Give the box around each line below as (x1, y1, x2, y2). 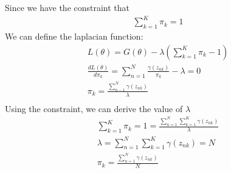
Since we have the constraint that (5, 1, 130, 13)
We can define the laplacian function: (5, 29, 143, 42)
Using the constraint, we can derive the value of (5, 102, 183, 115)
